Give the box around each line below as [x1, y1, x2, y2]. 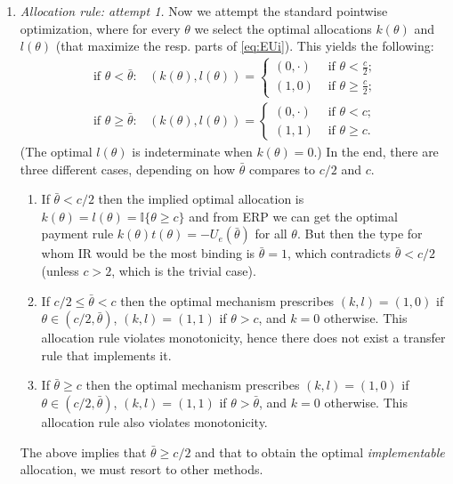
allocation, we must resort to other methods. [20, 460, 263, 479]
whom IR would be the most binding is [41, 244, 255, 262]
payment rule [41, 224, 114, 243]
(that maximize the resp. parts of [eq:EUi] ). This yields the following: [55, 36, 434, 55]
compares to [249, 159, 316, 178]
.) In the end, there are [313, 142, 439, 161]
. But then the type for [296, 224, 423, 243]
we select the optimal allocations [194, 19, 372, 37]
